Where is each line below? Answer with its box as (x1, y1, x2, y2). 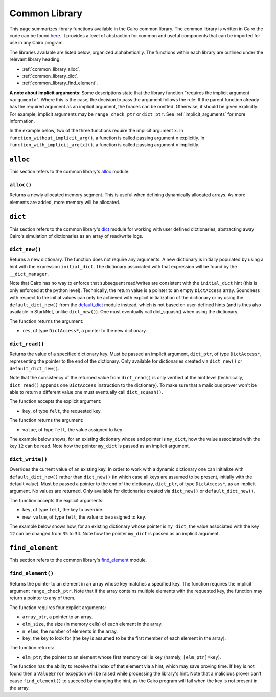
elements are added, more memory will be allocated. (9, 199, 120, 205)
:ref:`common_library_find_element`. (22, 80, 98, 86)
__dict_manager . (9, 271, 49, 277)
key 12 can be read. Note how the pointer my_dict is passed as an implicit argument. (9, 443, 190, 449)
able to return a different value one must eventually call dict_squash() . (9, 389, 164, 395)
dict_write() (9, 456, 48, 462)
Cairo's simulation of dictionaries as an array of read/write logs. (9, 233, 143, 239)
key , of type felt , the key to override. (22, 507, 104, 513)
